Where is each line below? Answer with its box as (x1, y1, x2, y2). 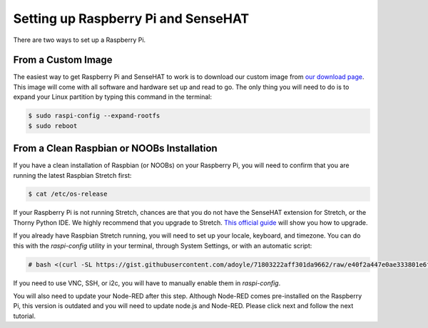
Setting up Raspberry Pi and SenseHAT (13, 11, 250, 26)
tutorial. (13, 312, 36, 320)
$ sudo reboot (28, 122, 78, 129)
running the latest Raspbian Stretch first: (13, 171, 132, 179)
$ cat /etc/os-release (28, 190, 108, 199)
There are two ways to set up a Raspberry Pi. (13, 36, 146, 44)
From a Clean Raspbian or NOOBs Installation (13, 142, 218, 154)
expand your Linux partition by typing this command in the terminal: (13, 92, 212, 101)
